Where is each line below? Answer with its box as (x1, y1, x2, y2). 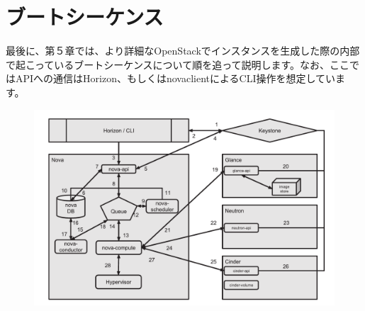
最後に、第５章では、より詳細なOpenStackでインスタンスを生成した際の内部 (6, 43, 360, 58)
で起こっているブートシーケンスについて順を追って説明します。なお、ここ (6, 57, 350, 72)
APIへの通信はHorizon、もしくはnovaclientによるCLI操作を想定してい (15, 71, 336, 86)
